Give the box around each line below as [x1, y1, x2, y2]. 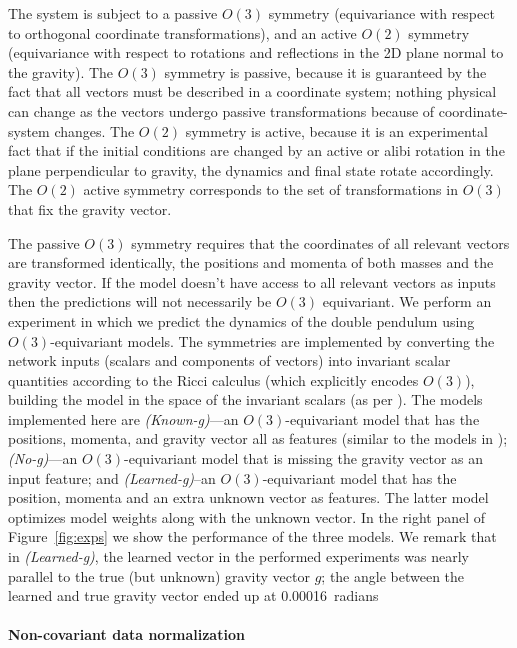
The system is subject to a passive [8, 3, 218, 23]
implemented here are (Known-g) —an [8, 408, 239, 429]
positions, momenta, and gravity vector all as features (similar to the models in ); [8, 428, 508, 449]
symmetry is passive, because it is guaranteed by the [164, 61, 487, 82]
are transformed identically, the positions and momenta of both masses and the [8, 252, 494, 273]
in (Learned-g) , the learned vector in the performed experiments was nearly [8, 546, 469, 567]
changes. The [54, 120, 135, 141]
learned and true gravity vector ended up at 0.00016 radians [8, 585, 379, 606]
